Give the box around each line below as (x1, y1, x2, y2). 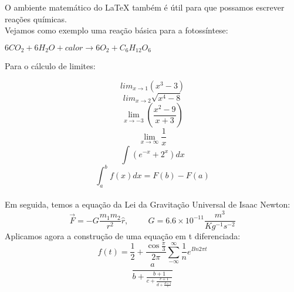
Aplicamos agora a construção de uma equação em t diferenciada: (5, 230, 241, 242)
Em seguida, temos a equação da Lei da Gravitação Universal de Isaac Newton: (5, 198, 290, 210)
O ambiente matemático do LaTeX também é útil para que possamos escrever (5, 1, 285, 13)
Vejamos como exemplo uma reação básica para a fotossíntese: (5, 24, 228, 36)
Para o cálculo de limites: (5, 60, 96, 72)
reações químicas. (5, 12, 67, 25)
